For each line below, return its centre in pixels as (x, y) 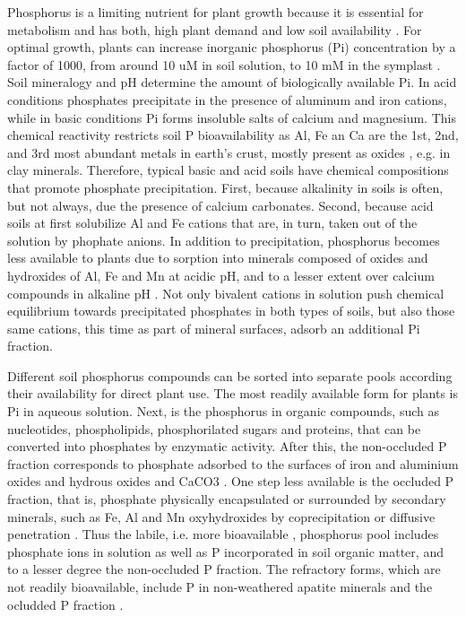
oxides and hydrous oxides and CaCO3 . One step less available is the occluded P (231, 481)
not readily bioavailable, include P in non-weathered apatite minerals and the (220, 587)
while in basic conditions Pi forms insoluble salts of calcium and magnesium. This (232, 117)
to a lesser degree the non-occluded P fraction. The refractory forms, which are (224, 569)
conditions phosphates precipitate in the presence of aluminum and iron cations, (227, 99)
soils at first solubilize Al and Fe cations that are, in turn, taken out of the (212, 223)
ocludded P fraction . (65, 604)
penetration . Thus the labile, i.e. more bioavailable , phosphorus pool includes (223, 534)
